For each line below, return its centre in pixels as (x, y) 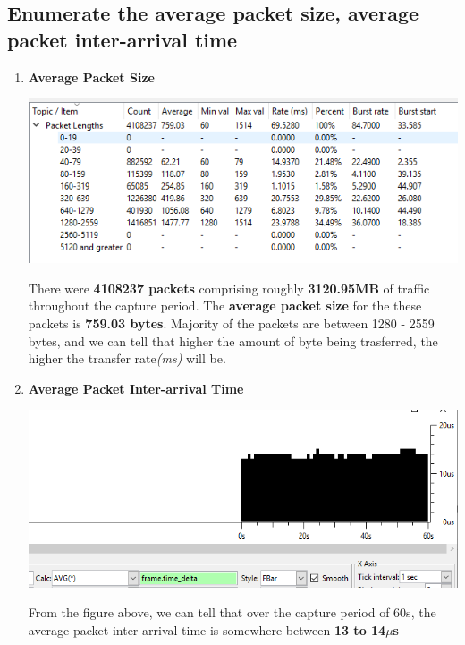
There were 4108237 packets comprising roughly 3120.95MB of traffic (229, 288)
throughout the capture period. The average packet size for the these (225, 306)
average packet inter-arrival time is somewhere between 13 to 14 (207, 629)
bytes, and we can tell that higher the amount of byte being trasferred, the (233, 340)
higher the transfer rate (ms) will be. (127, 358)
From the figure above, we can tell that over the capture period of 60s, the (232, 612)
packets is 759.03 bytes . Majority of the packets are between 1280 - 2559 (231, 323)
